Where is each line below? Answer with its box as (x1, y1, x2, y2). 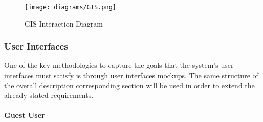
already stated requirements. (4, 90, 94, 101)
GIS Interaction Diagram (25, 18, 103, 29)
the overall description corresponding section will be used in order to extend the (4, 80, 255, 90)
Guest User (4, 110, 45, 120)
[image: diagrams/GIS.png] (25, 4, 116, 11)
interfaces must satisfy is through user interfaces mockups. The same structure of (4, 70, 258, 81)
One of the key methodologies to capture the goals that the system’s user (4, 60, 234, 70)
